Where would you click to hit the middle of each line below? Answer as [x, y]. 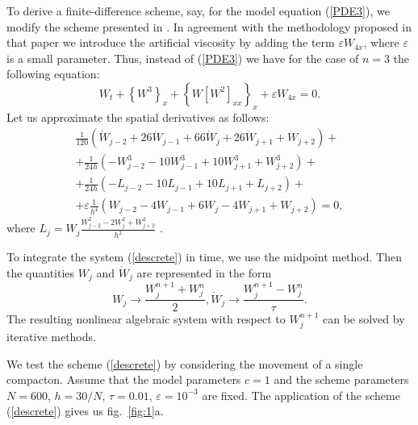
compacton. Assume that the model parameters [124, 379]
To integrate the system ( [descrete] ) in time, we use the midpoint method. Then [204, 257]
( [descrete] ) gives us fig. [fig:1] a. [85, 411]
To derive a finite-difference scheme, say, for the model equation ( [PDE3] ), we [198, 10]
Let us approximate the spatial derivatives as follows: [138, 117]
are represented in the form [204, 272]
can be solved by [364, 318]
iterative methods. [51, 336]
